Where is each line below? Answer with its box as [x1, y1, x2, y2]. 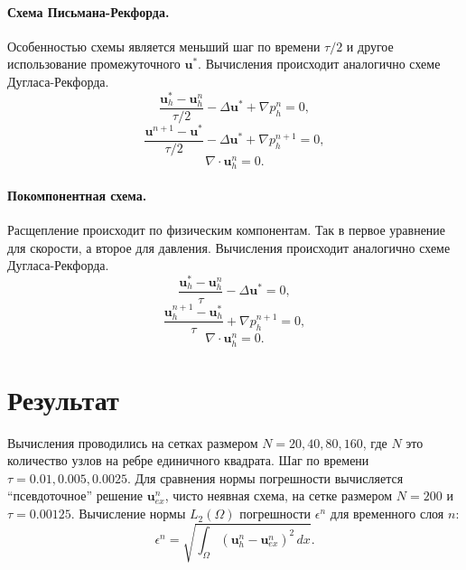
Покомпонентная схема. [7, 185, 147, 204]
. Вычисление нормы [70, 504, 186, 523]
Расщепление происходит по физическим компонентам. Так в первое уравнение [7, 220, 446, 239]
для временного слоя [330, 504, 444, 523]
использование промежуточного [7, 54, 181, 73]
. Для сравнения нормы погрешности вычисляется [126, 468, 404, 487]
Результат [7, 380, 119, 417]
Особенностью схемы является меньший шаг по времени [7, 36, 321, 55]
